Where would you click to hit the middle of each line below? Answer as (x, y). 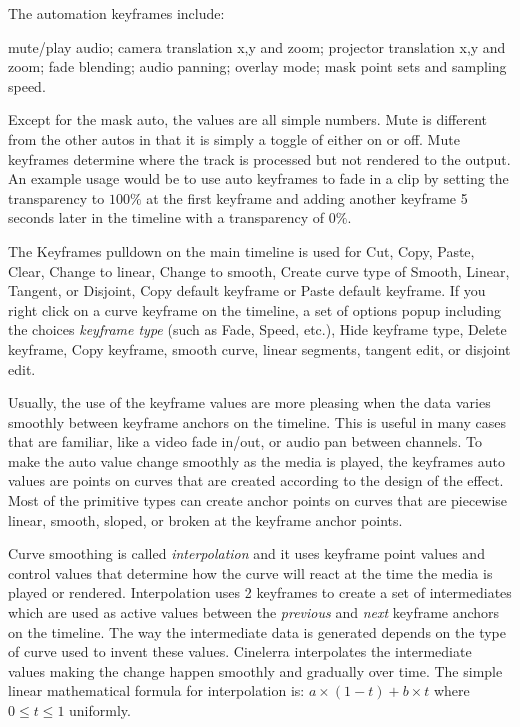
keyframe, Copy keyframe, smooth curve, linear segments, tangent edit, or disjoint (259, 348)
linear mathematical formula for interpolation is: (156, 690)
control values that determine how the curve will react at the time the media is (250, 572)
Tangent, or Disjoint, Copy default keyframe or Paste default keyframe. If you (247, 290)
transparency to (56, 197)
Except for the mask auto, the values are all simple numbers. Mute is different (248, 119)
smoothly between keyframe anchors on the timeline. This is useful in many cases (257, 421)
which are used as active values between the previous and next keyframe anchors (254, 612)
